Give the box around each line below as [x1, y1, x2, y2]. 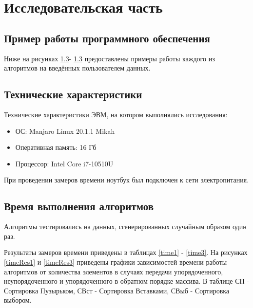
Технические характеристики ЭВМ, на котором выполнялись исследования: [4, 109, 228, 119]
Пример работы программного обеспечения [4, 30, 210, 45]
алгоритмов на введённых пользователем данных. [4, 63, 151, 73]
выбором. [4, 295, 32, 305]
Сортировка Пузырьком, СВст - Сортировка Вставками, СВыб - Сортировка [4, 285, 230, 295]
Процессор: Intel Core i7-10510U [15, 158, 114, 168]
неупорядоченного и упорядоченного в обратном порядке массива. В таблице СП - [4, 276, 249, 286]
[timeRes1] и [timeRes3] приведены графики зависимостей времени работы [4, 256, 227, 267]
